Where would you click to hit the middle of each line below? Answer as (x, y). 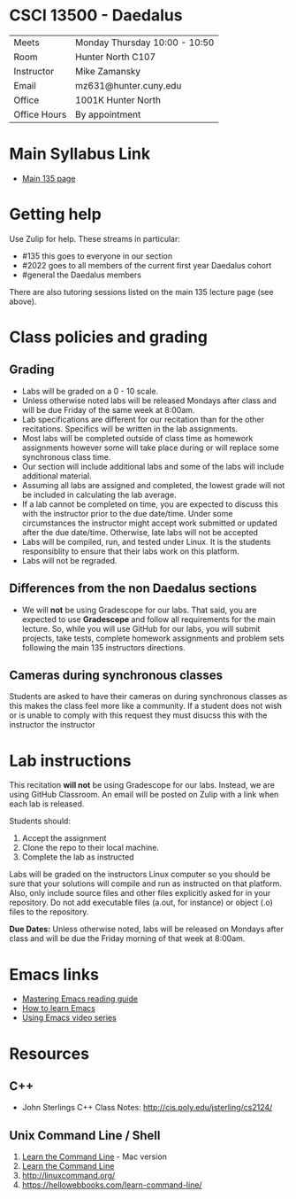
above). (23, 301)
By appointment (108, 114)
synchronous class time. (66, 456)
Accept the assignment (64, 838)
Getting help (55, 214)
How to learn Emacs (58, 1008)
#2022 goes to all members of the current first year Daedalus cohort (147, 265)
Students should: (40, 821)
